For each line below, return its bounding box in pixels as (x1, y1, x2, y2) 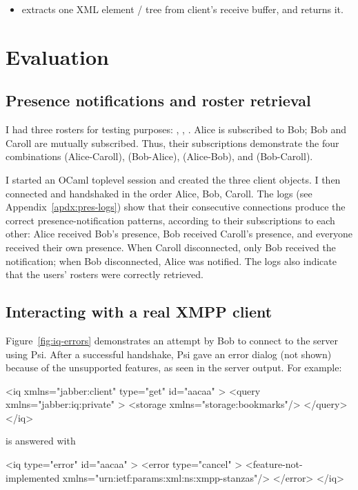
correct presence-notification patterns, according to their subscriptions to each (6, 213, 335, 227)
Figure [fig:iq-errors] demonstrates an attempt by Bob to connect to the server (6, 333, 339, 347)
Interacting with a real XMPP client (6, 301, 272, 322)
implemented (6, 470, 60, 484)
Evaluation (6, 42, 109, 70)
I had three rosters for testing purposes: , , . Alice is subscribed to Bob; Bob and (6, 122, 346, 137)
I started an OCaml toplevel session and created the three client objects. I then (6, 172, 341, 186)
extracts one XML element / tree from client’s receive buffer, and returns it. (21, 2, 344, 16)
